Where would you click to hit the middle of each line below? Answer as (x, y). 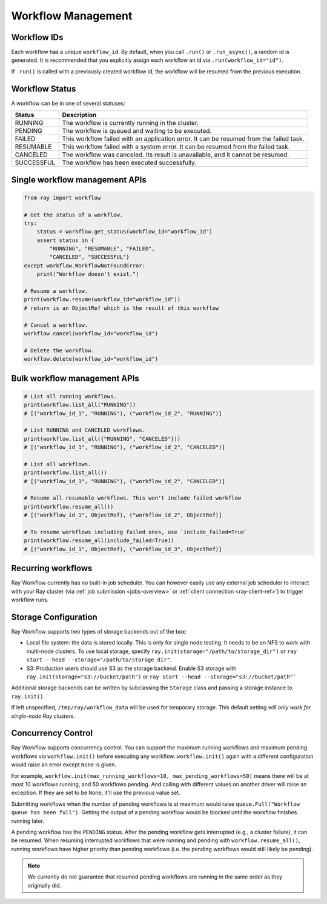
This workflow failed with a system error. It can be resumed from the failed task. (176, 147)
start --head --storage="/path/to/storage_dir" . (99, 660)
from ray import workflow (62, 198)
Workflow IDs (37, 37)
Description (79, 115)
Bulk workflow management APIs (75, 378)
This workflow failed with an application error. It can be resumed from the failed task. (183, 139)
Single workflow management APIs (79, 180)
